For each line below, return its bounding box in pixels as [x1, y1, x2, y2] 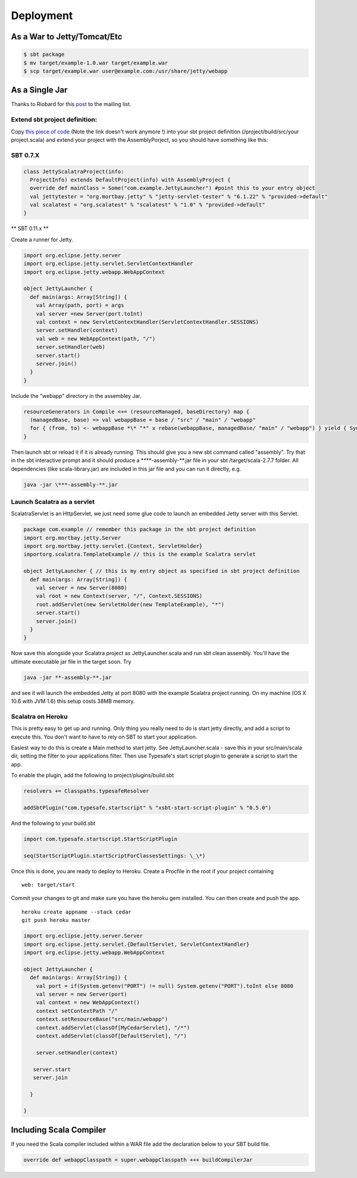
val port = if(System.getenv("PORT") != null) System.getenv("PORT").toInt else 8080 [36, 983, 294, 989]
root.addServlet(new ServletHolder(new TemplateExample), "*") [36, 601, 225, 607]
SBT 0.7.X [11, 151, 40, 159]
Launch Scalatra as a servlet [11, 497, 95, 506]
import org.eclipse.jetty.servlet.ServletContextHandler [23, 260, 193, 267]
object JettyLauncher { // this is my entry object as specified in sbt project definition [23, 568, 300, 575]
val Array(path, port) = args [36, 302, 124, 309]
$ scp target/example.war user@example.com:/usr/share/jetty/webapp [23, 67, 228, 74]
